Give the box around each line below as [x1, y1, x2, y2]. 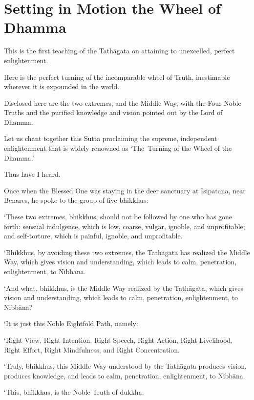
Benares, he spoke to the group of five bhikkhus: [4, 195, 148, 205]
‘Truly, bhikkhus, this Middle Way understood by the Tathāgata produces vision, [4, 361, 247, 371]
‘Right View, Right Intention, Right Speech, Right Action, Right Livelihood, [4, 334, 233, 345]
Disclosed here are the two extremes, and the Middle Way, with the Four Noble [4, 97, 241, 108]
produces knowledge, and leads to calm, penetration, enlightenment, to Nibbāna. [4, 370, 245, 380]
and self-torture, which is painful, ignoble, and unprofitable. [4, 231, 183, 241]
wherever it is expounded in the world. [4, 81, 120, 92]
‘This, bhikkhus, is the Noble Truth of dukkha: [4, 387, 144, 397]
